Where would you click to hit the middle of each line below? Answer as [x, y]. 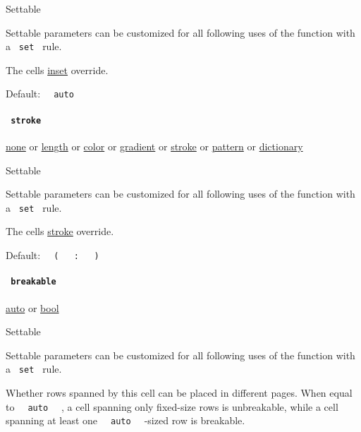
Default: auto [40, 94]
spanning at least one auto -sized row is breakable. [126, 420]
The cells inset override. [57, 70]
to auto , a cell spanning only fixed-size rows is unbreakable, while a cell [172, 406]
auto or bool [32, 307]
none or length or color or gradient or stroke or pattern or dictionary [154, 146]
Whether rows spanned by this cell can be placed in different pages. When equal [179, 392]
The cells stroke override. [60, 231]
